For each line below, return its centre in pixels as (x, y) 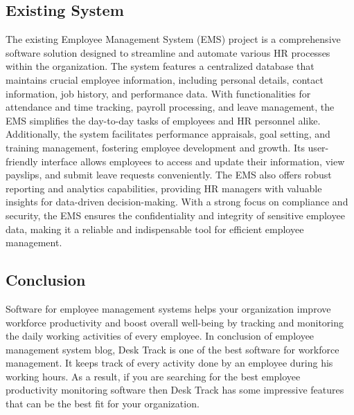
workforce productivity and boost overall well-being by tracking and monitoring (175, 322)
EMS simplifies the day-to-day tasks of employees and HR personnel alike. (163, 120)
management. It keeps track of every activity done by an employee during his (169, 363)
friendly (22, 161)
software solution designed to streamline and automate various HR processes (168, 52)
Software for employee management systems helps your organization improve (168, 308)
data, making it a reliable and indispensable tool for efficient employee (155, 229)
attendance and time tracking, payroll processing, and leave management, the (170, 107)
